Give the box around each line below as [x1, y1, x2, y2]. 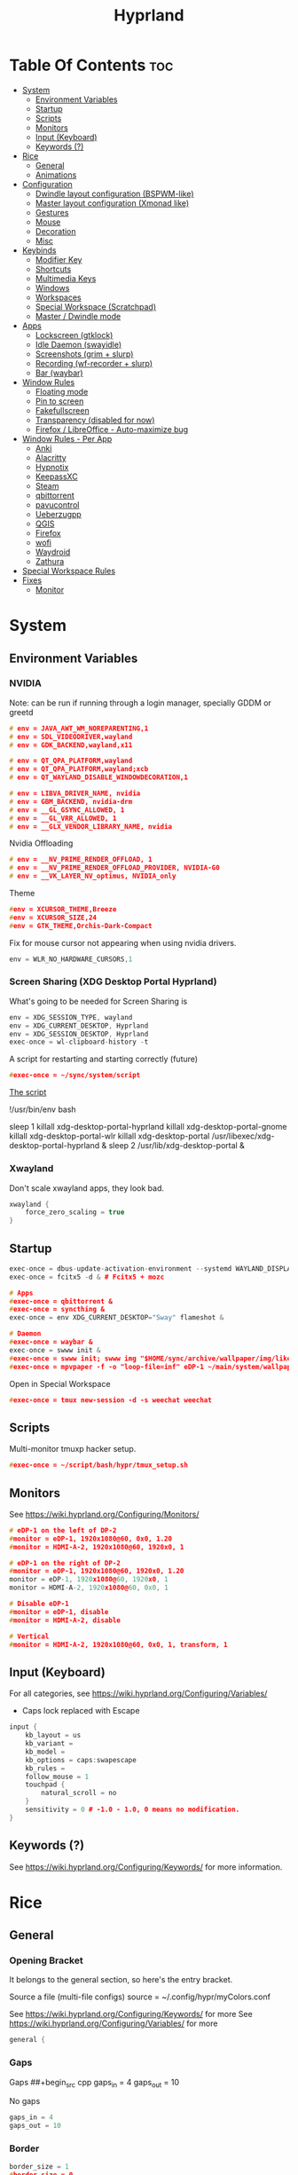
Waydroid [35, 547, 71, 557]
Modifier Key [35, 254, 82, 264]
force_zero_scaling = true [25, 1208, 125, 1217]
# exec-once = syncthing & [9, 1305, 105, 1314]
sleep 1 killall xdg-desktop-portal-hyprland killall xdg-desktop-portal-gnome [9, 1122, 287, 1132]
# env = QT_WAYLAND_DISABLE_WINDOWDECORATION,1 [9, 773, 189, 782]
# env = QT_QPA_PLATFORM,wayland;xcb [9, 765, 149, 774]
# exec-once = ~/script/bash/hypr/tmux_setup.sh [9, 1461, 189, 1470]
